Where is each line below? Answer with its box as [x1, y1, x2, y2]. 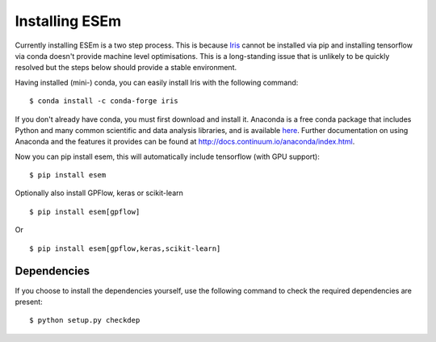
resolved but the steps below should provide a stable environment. [15, 63, 237, 73]
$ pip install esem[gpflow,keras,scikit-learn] [29, 244, 221, 253]
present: [15, 297, 44, 307]
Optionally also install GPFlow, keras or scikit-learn [15, 188, 183, 198]
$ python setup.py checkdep [29, 315, 140, 325]
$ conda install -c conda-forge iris [29, 97, 179, 106]
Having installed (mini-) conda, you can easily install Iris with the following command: [15, 77, 299, 87]
